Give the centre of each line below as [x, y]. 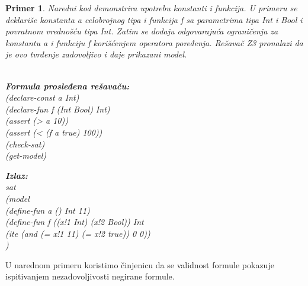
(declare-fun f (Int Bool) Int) [58, 109]
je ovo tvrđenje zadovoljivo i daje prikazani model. [96, 54]
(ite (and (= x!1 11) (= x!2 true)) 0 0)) [78, 233]
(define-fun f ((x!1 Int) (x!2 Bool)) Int [75, 222]
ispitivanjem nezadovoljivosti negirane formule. [90, 276]
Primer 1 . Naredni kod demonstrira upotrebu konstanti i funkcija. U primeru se [151, 8]
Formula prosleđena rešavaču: [68, 86]
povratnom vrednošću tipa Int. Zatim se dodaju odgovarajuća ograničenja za [142, 31]
